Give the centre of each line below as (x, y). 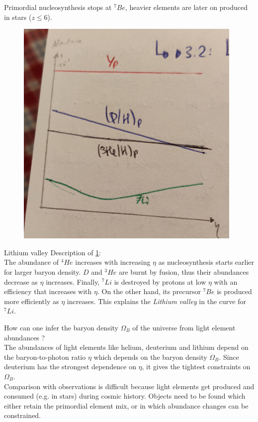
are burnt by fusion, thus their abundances (184, 271)
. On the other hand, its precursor (149, 291)
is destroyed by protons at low (160, 281)
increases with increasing (113, 262)
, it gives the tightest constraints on (196, 367)
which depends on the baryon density (150, 357)
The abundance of (32, 262)
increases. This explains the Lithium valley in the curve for (156, 301)
